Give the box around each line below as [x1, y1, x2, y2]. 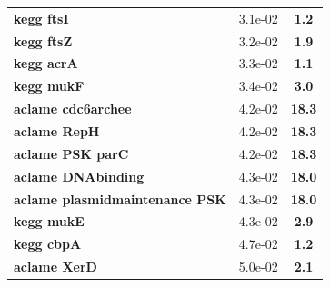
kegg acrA [14, 54, 78, 73]
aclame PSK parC [14, 143, 129, 163]
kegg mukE [14, 212, 85, 231]
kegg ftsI [14, 8, 69, 27]
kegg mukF [14, 76, 85, 95]
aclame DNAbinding [14, 166, 145, 185]
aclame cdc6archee [14, 99, 132, 118]
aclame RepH [14, 121, 100, 140]
